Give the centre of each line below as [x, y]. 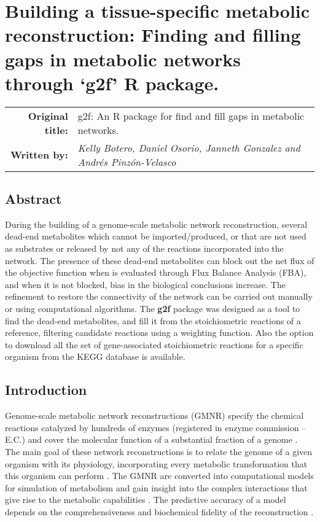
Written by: [39, 155]
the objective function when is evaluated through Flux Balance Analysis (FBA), [156, 272]
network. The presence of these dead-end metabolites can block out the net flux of [160, 260]
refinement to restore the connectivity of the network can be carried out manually [159, 296]
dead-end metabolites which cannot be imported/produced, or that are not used [156, 236]
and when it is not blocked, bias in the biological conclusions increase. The [145, 284]
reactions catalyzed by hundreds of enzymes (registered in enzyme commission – [156, 427]
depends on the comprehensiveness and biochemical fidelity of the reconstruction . [159, 511]
